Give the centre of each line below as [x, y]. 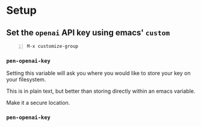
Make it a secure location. [38, 103]
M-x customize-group [53, 46]
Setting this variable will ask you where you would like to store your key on [98, 73]
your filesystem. [26, 80]
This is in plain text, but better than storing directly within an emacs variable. [101, 91]
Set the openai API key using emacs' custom [88, 33]
